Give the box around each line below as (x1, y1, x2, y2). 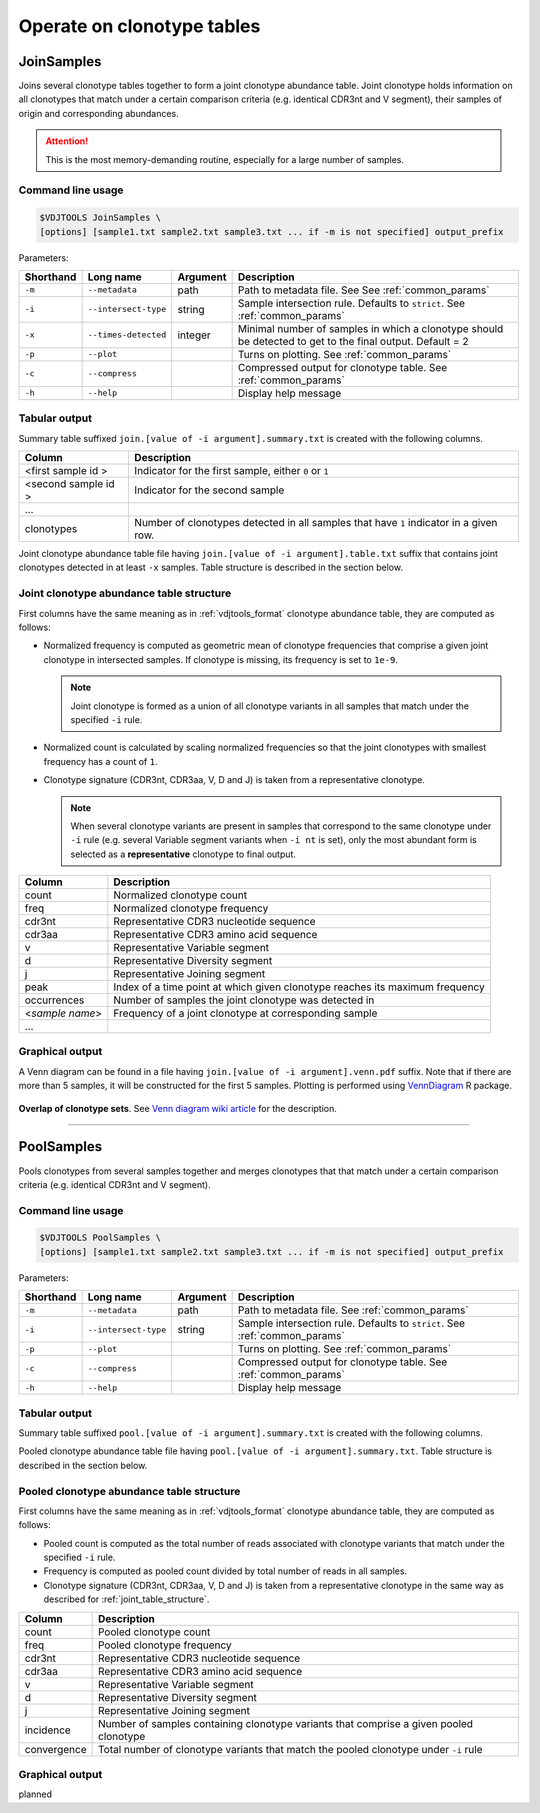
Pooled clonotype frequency (97, 1638, 232, 1652)
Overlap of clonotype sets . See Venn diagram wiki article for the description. (18, 1102, 337, 1114)
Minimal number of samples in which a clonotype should (237, 321, 504, 335)
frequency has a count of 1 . (43, 755, 158, 767)
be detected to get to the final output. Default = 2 (237, 334, 469, 348)
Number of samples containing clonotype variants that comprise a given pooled (97, 1716, 474, 1730)
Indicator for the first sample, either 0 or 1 (134, 464, 329, 478)
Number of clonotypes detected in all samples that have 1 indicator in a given (134, 516, 498, 530)
